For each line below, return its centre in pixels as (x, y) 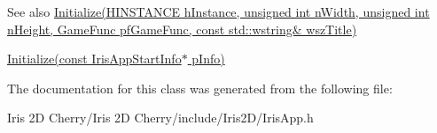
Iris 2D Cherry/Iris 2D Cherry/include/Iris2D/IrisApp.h (160, 118)
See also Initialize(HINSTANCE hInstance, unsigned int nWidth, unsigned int (218, 11)
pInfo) (208, 59)
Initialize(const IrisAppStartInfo (94, 59)
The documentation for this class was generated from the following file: (200, 88)
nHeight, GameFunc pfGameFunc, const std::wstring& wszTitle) (182, 29)
